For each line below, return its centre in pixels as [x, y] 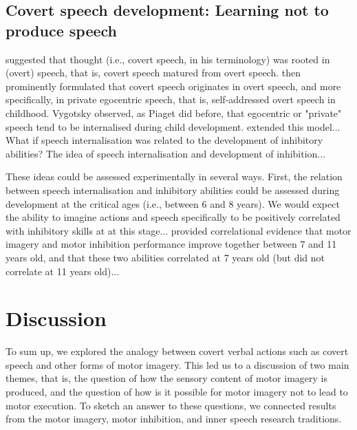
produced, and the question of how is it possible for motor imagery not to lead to [177, 391]
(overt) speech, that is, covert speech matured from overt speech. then [153, 73]
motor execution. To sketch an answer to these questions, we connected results [171, 405]
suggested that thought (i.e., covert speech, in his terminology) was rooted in [168, 59]
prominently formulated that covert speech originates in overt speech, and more [173, 86]
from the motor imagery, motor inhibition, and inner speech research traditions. [174, 419]
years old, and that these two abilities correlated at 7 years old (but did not [165, 257]
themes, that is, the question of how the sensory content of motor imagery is [166, 378]
